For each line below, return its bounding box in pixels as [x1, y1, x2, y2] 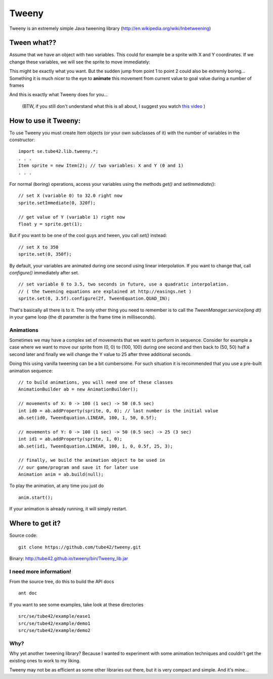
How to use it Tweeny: [9, 116, 81, 125]
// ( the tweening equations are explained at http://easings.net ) [18, 289, 192, 294]
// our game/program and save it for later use [18, 464, 139, 470]
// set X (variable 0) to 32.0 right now [18, 193, 122, 198]
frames [9, 83, 25, 89]
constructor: [9, 137, 35, 143]
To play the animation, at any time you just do [9, 483, 104, 489]
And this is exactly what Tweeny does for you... [9, 92, 108, 98]
